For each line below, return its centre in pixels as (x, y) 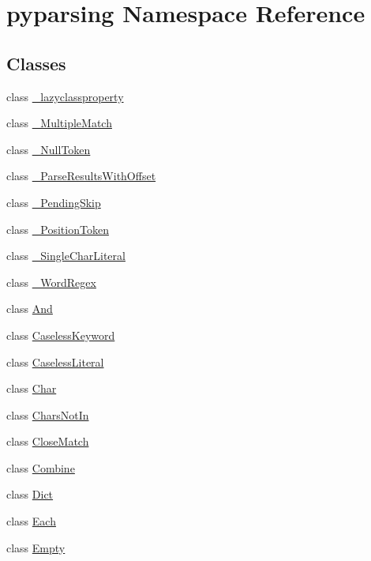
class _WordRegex (51, 282)
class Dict (30, 494)
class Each (31, 521)
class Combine (41, 467)
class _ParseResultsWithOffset (81, 176)
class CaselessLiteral (55, 361)
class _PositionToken (58, 229)
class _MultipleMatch (59, 123)
